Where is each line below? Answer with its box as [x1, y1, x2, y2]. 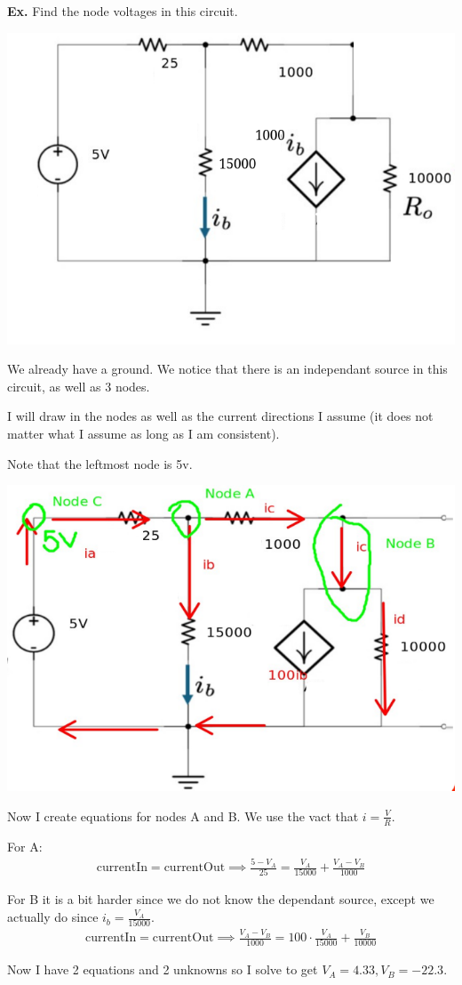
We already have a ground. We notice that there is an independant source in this [7, 359, 448, 378]
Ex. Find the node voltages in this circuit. [7, 2, 238, 20]
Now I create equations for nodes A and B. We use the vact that [7, 806, 359, 825]
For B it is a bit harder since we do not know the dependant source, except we [7, 890, 434, 908]
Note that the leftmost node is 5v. [7, 454, 193, 472]
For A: [7, 836, 43, 855]
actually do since [7, 908, 99, 926]
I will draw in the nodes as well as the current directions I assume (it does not [7, 407, 434, 425]
